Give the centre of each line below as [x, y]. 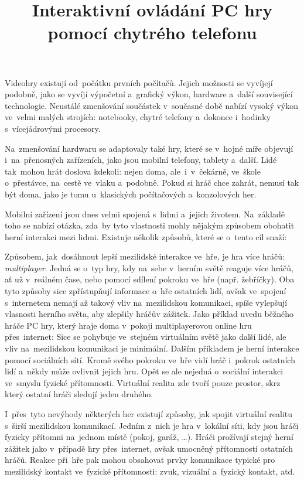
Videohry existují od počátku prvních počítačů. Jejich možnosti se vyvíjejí [139, 82]
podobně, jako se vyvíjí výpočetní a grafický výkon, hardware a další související [149, 94]
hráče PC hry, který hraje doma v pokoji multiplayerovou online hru [128, 325]
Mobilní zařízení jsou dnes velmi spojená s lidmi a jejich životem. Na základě [145, 214]
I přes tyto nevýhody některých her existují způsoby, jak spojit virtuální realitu [148, 414]
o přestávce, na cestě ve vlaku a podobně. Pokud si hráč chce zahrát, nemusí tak [152, 182]
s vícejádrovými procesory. [53, 128]
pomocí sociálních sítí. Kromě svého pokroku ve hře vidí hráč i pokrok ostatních [150, 359]
